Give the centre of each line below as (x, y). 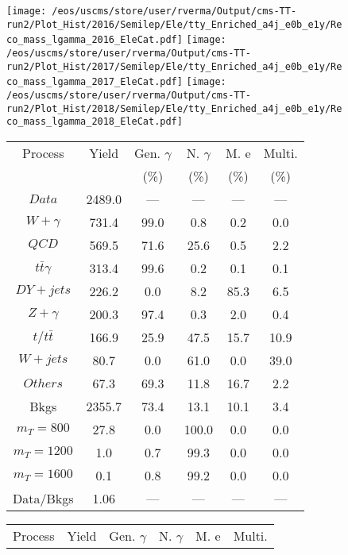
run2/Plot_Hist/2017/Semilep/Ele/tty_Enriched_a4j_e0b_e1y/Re (174, 66)
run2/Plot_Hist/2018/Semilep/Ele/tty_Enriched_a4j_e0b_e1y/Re (174, 108)
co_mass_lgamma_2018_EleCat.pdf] (95, 122)
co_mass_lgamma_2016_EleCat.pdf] (95, 40)
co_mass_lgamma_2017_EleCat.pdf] (95, 82)
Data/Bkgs (43, 498)
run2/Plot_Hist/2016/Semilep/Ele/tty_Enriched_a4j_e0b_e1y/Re (174, 24)
